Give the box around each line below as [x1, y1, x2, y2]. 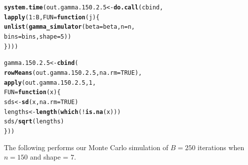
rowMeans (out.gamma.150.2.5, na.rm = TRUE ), [4, 69, 142, 76]
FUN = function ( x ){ [4, 89, 61, 96]
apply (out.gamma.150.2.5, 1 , [4, 79, 96, 86]
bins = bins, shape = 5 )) [4, 33, 72, 40]
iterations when [198, 142, 245, 152]
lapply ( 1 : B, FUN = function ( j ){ [4, 13, 100, 21]
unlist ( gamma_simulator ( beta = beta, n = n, [4, 23, 135, 31]
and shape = [30, 152, 69, 162]
